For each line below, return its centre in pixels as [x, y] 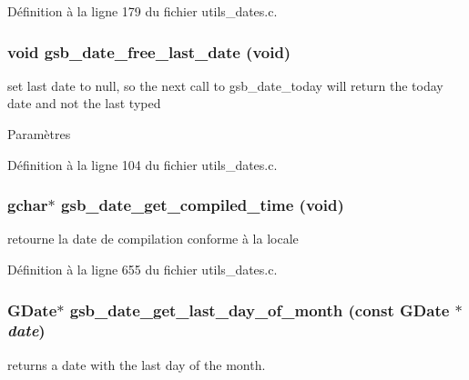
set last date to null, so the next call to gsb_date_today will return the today [225, 85]
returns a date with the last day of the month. [137, 364]
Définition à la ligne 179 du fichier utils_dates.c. [143, 11]
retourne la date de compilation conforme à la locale [153, 239]
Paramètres [39, 134]
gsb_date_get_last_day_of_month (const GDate [260, 310]
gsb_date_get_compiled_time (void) [203, 205]
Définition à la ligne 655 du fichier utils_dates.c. [143, 269]
